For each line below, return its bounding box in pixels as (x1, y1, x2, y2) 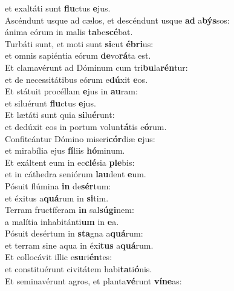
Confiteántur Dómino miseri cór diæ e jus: (5, 132, 155, 145)
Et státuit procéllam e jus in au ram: (5, 85, 138, 97)
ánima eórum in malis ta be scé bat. (5, 25, 133, 38)
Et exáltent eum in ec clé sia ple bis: (5, 155, 135, 168)
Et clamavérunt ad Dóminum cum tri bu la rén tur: (5, 60, 188, 73)
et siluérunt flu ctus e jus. (5, 96, 96, 109)
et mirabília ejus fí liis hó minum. (5, 144, 125, 157)
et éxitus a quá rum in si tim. (5, 191, 109, 204)
